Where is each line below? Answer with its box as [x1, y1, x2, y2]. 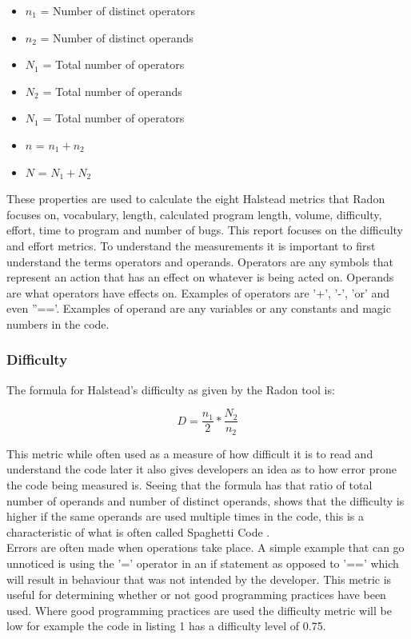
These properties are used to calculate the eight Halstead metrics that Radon [6, 190, 385, 207]
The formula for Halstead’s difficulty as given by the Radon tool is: [6, 381, 335, 397]
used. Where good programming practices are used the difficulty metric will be [6, 601, 392, 618]
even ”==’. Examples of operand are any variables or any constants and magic [6, 300, 391, 317]
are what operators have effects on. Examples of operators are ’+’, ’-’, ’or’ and [6, 284, 390, 301]
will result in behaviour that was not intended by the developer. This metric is [6, 570, 392, 587]
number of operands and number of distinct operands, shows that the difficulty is [6, 492, 405, 509]
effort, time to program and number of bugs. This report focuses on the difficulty [6, 222, 403, 238]
